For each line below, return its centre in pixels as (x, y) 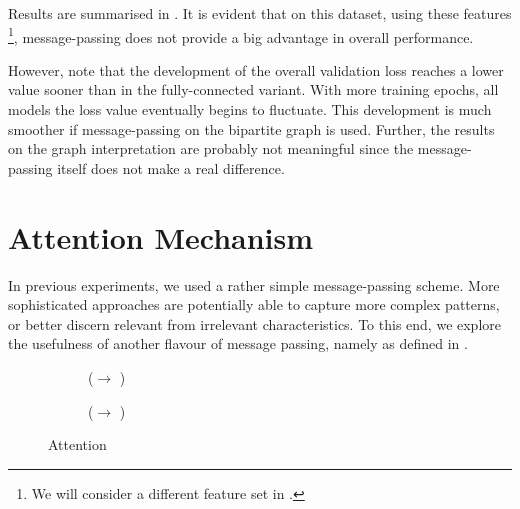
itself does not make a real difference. (171, 167)
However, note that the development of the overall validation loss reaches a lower (256, 69)
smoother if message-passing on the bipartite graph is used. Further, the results (251, 128)
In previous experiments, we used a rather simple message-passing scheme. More (254, 284)
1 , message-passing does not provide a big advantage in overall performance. (241, 35)
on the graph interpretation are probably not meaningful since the (211, 148)
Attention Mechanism (161, 236)
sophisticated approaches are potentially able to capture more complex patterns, (254, 304)
